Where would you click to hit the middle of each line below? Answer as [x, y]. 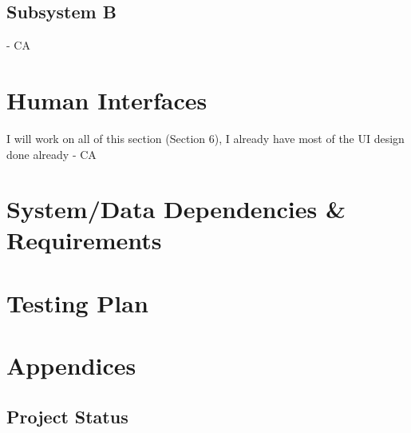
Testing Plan [77, 302]
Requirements [84, 240]
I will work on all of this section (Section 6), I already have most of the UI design [205, 138]
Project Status [67, 416]
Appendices [71, 365]
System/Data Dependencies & [176, 209]
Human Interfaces [107, 99]
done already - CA [51, 154]
